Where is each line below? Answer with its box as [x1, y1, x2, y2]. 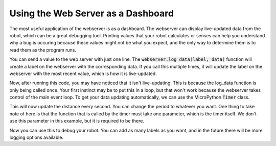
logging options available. [9, 134, 64, 140]
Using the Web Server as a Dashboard [9, 8, 174, 19]
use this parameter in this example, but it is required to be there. [9, 118, 145, 124]
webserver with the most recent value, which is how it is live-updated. [9, 70, 157, 77]
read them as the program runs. [9, 46, 77, 53]
